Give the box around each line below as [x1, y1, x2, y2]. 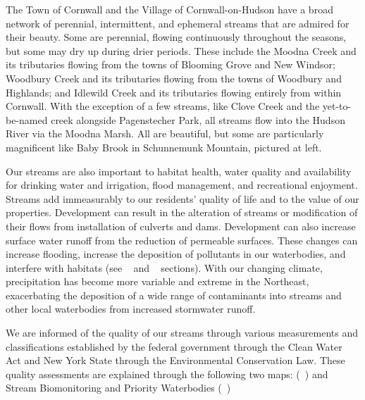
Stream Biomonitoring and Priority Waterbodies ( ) [6, 380, 231, 395]
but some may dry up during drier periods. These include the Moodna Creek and [6, 43, 357, 58]
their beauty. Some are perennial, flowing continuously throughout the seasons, [6, 30, 347, 44]
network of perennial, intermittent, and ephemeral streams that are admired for [6, 15, 349, 30]
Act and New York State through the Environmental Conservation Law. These [6, 353, 345, 368]
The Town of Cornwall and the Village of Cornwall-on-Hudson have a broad [6, 2, 333, 16]
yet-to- [322, 99, 352, 113]
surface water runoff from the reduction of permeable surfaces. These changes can [6, 232, 358, 247]
